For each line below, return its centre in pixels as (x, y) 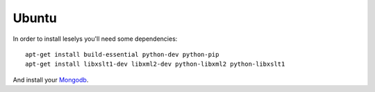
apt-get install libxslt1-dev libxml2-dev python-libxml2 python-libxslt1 (155, 64)
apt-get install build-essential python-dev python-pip (122, 54)
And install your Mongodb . (51, 80)
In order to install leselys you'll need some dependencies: (95, 39)
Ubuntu (35, 18)
